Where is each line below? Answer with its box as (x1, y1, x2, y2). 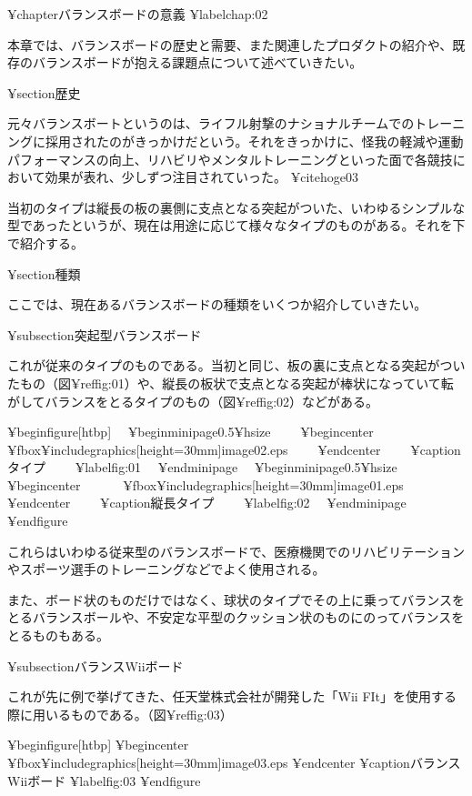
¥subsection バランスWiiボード (7, 656, 184, 675)
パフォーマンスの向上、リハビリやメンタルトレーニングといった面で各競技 (7, 149, 453, 168)
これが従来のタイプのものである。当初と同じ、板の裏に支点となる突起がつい (7, 356, 466, 375)
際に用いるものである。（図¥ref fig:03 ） (7, 704, 233, 723)
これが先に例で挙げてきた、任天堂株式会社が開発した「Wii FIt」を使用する (7, 687, 457, 706)
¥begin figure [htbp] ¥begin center (7, 735, 189, 754)
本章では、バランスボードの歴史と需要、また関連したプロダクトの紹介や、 (7, 35, 453, 54)
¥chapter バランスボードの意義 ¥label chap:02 (7, 5, 268, 23)
